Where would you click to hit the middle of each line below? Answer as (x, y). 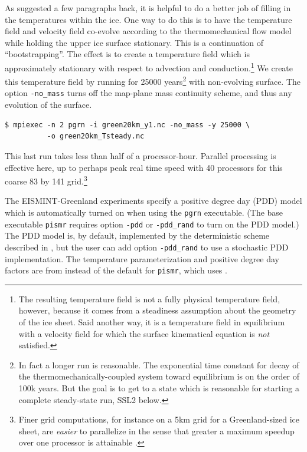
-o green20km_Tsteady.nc (96, 136)
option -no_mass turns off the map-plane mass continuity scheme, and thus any (148, 93)
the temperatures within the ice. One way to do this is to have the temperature (148, 19)
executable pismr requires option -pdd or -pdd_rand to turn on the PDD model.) (152, 224)
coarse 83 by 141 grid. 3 (46, 180)
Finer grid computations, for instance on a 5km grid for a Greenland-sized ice (159, 419)
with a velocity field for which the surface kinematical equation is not (144, 333)
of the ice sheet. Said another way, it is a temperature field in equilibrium (152, 321)
